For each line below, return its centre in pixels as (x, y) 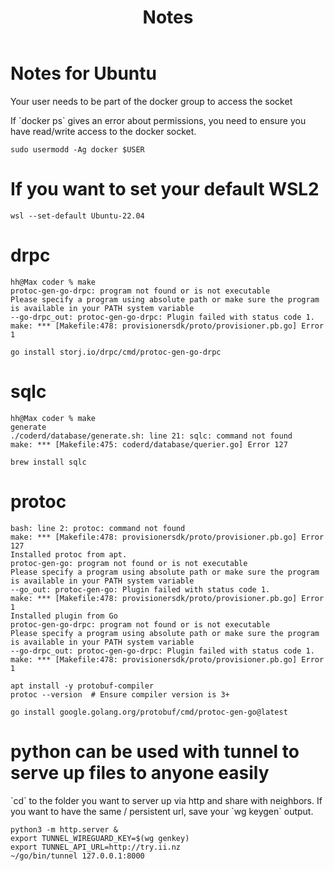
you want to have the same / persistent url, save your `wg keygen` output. (162, 811)
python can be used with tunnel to (155, 751)
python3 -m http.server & (64, 829)
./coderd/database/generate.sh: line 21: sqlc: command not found (151, 436)
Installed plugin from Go (64, 616)
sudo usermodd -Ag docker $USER (77, 149)
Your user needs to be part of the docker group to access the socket (151, 101)
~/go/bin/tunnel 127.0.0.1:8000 (77, 856)
